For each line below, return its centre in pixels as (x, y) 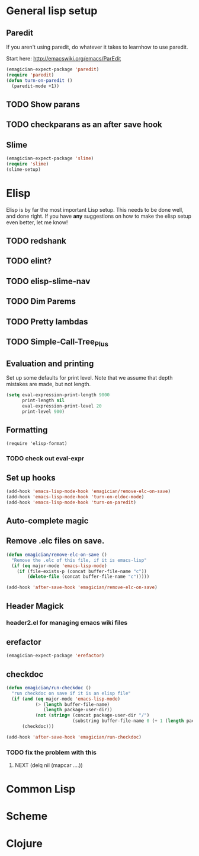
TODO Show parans (43, 104)
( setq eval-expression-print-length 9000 (58, 395)
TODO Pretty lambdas (47, 322)
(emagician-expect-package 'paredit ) (53, 69)
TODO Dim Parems (41, 302)
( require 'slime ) (28, 164)
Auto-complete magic (47, 521)
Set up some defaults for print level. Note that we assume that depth (89, 378)
